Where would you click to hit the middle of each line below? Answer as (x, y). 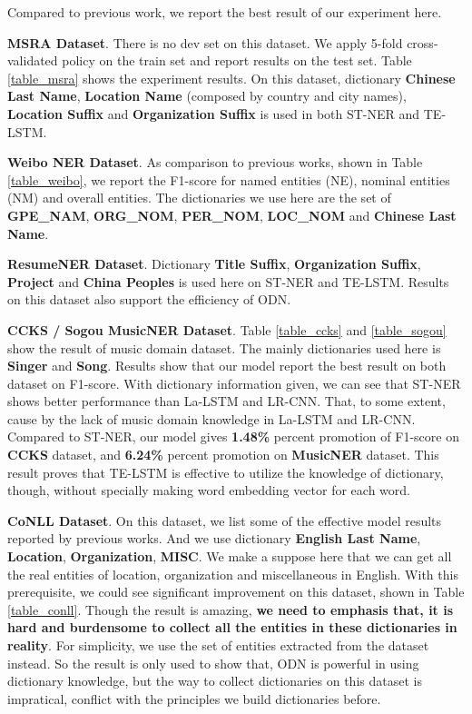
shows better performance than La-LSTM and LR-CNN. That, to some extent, (226, 401)
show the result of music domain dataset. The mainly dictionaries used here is (224, 347)
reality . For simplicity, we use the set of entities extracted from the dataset (218, 645)
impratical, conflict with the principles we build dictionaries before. (194, 698)
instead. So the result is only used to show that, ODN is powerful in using (213, 663)
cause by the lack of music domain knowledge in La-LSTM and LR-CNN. (211, 418)
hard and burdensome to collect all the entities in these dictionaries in (232, 627)
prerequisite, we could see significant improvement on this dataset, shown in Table (236, 592)
